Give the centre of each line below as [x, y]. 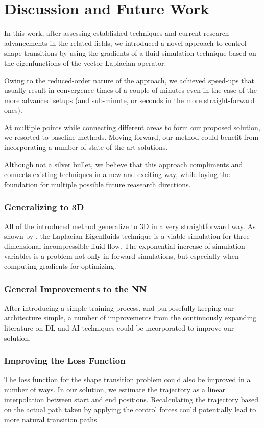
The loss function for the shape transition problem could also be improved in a [127, 379]
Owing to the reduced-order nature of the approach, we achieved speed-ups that [129, 80]
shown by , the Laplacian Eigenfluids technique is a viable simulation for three [127, 236]
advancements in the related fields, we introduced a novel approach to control [125, 43]
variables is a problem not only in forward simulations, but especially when [122, 256]
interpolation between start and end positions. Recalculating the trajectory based [131, 399]
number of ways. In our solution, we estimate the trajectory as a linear [115, 389]
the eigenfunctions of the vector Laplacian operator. [85, 62]
